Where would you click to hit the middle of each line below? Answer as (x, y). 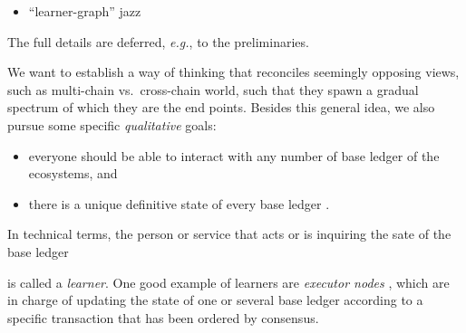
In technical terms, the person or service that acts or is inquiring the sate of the (229, 234)
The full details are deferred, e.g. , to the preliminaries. (158, 41)
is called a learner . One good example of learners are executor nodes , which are (228, 282)
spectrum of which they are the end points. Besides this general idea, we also (221, 107)
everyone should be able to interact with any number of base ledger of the (234, 155)
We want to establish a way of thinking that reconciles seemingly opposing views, (233, 72)
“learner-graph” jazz (85, 11)
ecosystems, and (73, 173)
